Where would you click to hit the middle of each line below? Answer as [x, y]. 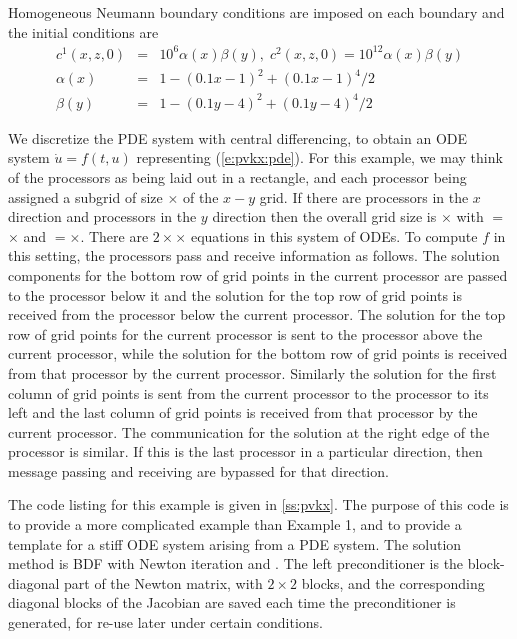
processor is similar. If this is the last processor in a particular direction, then [245, 451]
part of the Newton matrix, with [163, 582]
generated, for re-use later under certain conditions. [166, 622]
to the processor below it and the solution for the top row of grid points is [235, 294]
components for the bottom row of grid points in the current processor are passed [258, 274]
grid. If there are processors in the [364, 196]
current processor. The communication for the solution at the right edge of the [249, 431]
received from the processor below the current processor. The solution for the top [257, 314]
